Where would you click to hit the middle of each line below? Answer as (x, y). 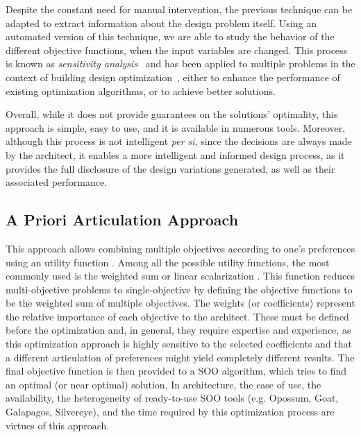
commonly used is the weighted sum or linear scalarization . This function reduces (180, 276)
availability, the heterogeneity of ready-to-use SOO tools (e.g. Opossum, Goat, (172, 398)
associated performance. (57, 182)
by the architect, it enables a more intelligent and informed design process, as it (175, 154)
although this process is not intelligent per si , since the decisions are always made (179, 141)
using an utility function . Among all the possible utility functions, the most (168, 262)
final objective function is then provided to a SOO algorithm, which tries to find (176, 371)
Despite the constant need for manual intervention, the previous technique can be (179, 9)
